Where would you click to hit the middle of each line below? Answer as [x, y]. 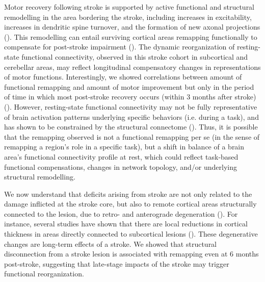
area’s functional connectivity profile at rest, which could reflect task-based [121, 156]
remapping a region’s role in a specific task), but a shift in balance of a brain [124, 147]
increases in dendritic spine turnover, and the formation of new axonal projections [132, 27]
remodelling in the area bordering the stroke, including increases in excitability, [128, 17]
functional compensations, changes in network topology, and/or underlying [121, 166]
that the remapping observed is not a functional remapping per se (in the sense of [132, 136]
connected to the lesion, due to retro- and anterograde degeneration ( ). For [121, 213]
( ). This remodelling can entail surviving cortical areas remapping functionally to [131, 36]
